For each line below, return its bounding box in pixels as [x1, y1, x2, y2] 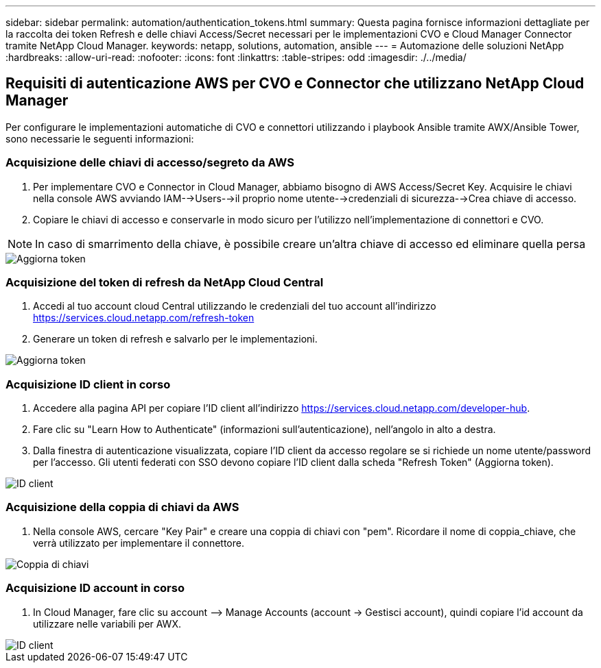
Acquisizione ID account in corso [5, 581, 185, 595]
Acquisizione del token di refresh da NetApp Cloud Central [5, 275, 324, 289]
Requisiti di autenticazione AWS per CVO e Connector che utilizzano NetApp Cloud [5, 75, 585, 92]
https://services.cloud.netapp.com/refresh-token [33, 312, 255, 324]
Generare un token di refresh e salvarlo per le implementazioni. [33, 333, 318, 345]
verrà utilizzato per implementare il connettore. [33, 536, 244, 549]
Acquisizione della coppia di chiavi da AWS [5, 500, 239, 515]
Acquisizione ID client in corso [5, 377, 171, 391]
